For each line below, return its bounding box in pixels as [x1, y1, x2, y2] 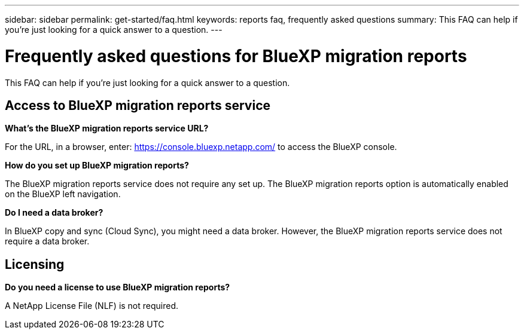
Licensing [5, 256, 65, 272]
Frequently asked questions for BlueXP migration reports [5, 45, 467, 66]
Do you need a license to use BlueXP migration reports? [5, 282, 230, 293]
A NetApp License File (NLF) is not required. [5, 301, 179, 311]
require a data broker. [5, 236, 90, 247]
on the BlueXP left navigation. [5, 189, 121, 200]
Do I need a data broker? [5, 207, 103, 218]
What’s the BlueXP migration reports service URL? [5, 123, 209, 134]
